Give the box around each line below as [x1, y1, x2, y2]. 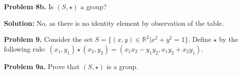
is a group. [107, 61, 138, 71]
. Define [188, 34, 211, 44]
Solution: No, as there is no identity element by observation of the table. [4, 18, 224, 28]
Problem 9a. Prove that [4, 61, 80, 71]
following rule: [4, 43, 46, 54]
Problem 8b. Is [4, 1, 54, 11]
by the [219, 34, 238, 44]
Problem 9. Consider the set [4, 34, 93, 44]
